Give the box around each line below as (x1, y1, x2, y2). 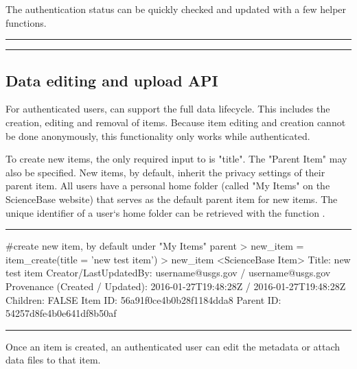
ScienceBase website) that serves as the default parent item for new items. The (5, 191, 338, 206)
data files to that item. (5, 353, 101, 367)
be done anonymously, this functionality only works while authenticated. (5, 128, 310, 143)
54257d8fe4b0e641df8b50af (5, 306, 117, 320)
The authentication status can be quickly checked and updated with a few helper (5, 2, 347, 16)
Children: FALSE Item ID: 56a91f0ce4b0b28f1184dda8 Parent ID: (5, 292, 281, 307)
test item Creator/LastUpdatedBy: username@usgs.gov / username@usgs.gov (5, 265, 331, 280)
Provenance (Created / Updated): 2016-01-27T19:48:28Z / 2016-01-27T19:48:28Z (5, 278, 346, 293)
